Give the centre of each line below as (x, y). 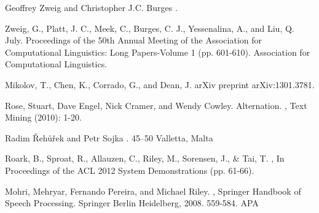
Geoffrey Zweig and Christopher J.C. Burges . (91, 7)
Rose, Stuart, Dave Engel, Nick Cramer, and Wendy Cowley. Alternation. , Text (156, 105)
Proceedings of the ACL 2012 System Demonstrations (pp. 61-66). (130, 170)
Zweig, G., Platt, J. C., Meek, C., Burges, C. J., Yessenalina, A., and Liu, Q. (150, 28)
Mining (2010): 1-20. (43, 117)
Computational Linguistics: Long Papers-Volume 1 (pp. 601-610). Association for (158, 52)
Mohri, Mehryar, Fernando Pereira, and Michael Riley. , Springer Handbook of (153, 191)
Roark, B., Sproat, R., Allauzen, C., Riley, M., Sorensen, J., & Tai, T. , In (145, 158)
